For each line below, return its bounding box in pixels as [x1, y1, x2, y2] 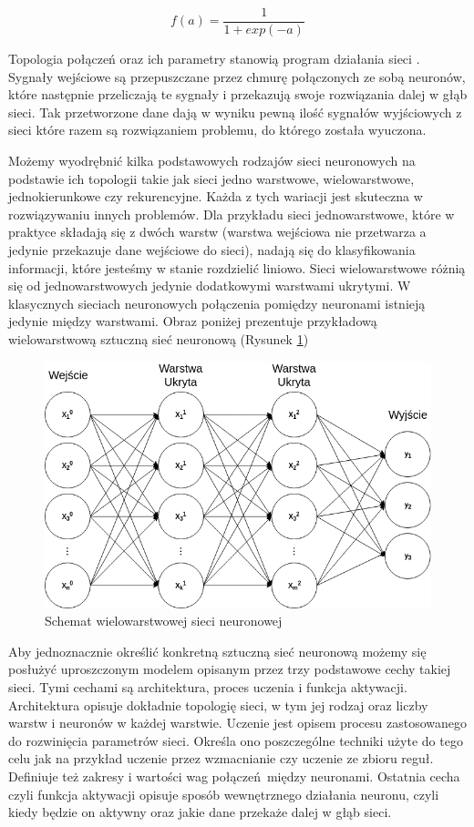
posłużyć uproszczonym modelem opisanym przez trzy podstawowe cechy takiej [8, 659, 451, 679]
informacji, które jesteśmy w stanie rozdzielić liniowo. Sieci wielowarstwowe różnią [8, 258, 466, 277]
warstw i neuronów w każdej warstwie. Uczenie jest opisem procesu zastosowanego [8, 713, 468, 732]
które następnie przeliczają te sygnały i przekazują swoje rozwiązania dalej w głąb [8, 85, 468, 104]
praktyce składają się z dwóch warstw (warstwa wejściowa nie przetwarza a [8, 222, 427, 241]
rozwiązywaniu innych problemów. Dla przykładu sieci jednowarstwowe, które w [8, 204, 455, 223]
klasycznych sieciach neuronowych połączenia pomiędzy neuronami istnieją [8, 293, 426, 312]
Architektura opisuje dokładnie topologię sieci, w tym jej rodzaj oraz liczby [8, 695, 428, 714]
